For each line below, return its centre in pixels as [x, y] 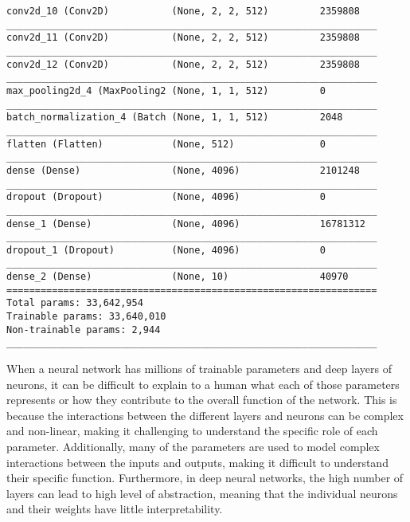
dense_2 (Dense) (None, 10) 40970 [178, 277]
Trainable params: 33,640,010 [86, 317]
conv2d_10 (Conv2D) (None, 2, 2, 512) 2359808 [183, 11]
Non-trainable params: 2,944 [84, 330]
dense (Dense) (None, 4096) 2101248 [183, 170]
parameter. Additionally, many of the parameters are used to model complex [193, 447]
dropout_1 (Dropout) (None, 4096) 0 [166, 250]
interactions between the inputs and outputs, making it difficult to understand [197, 462]
